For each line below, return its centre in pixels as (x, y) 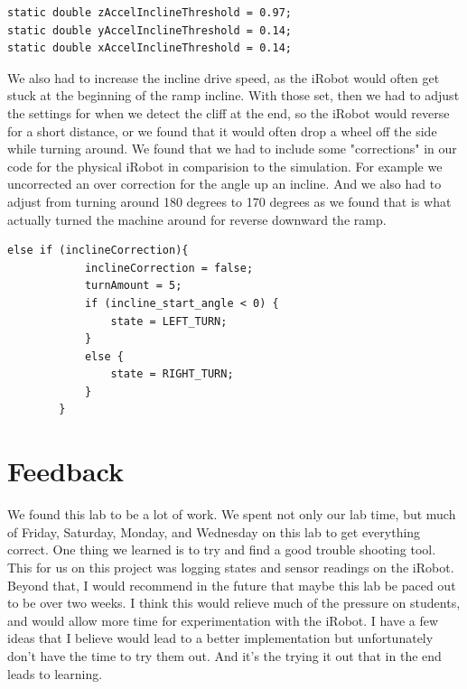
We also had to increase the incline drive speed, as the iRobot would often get (224, 77)
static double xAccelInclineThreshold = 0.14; (149, 48)
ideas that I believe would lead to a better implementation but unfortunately (220, 638)
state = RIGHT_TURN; (172, 374)
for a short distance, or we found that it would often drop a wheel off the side (222, 130)
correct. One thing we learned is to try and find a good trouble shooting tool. (222, 549)
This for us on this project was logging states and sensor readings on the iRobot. (231, 567)
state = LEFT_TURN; (169, 321)
